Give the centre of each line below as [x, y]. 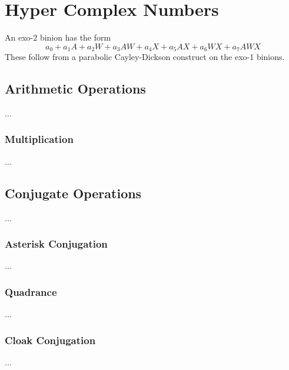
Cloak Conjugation [50, 340]
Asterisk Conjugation [56, 244]
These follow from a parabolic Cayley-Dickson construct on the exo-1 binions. [145, 57]
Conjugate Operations [73, 193]
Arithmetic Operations [75, 89]
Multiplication [39, 139]
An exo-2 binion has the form [58, 37]
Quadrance [31, 291]
